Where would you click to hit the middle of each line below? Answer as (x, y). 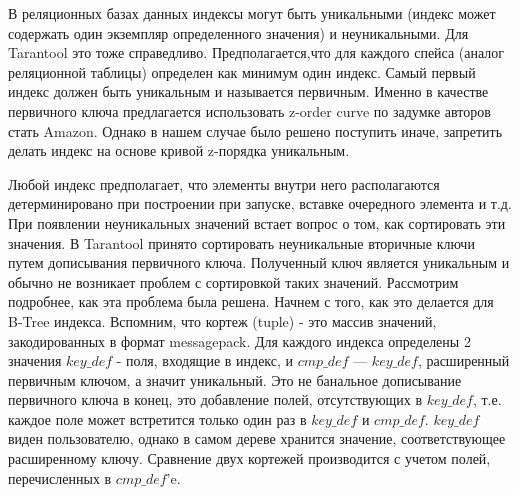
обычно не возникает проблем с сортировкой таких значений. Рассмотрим (233, 281)
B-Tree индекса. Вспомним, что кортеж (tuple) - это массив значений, (222, 320)
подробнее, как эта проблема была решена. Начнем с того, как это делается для (251, 301)
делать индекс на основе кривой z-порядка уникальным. (179, 150)
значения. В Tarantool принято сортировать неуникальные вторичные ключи (241, 242)
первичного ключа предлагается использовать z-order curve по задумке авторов (249, 110)
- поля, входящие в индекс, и (205, 360)
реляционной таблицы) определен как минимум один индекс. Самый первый (242, 71)
